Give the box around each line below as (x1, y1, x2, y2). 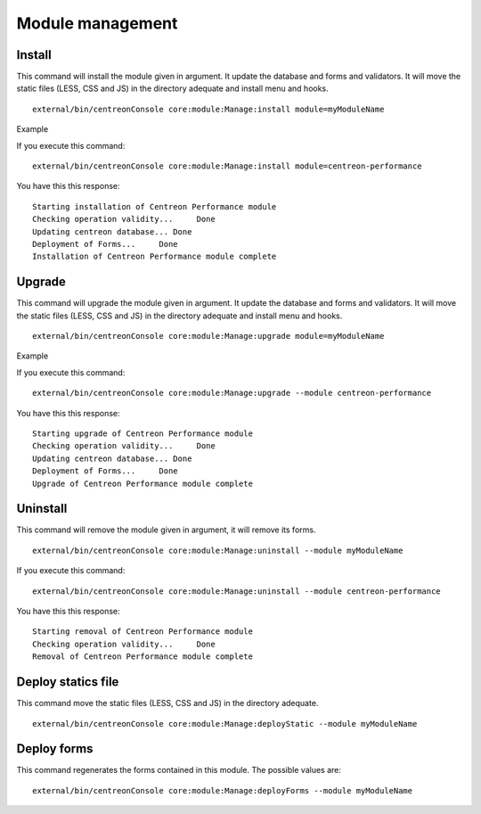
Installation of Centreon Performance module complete (32, 251, 277, 262)
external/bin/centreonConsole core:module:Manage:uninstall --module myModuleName (32, 545, 404, 555)
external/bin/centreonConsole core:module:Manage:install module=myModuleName (32, 103, 385, 114)
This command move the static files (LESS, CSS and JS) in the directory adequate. (16, 698, 319, 709)
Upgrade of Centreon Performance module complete (32, 478, 254, 489)
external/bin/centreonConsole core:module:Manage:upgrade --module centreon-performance (32, 388, 432, 399)
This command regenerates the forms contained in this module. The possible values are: (16, 765, 342, 776)
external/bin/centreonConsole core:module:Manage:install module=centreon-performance (32, 161, 422, 171)
